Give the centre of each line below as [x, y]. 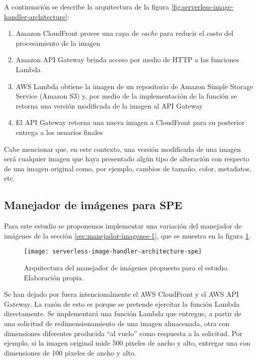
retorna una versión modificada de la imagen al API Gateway [109, 105]
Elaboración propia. [54, 277]
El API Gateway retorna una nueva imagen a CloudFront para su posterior [130, 122]
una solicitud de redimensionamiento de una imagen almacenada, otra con [117, 323]
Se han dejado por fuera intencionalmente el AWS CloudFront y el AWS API [122, 294]
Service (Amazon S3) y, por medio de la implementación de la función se [126, 96]
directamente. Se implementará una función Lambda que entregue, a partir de [123, 313]
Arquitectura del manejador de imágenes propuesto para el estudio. [127, 267]
